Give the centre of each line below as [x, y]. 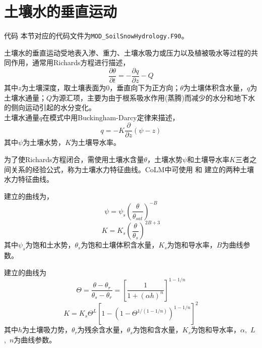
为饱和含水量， [157, 330]
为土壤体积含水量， [215, 88]
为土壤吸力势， [47, 330]
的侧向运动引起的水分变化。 [50, 107]
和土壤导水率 [208, 159]
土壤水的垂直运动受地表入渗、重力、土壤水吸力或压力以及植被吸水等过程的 [127, 52]
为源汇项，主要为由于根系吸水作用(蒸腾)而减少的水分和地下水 [153, 97]
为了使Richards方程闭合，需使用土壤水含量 [74, 159]
